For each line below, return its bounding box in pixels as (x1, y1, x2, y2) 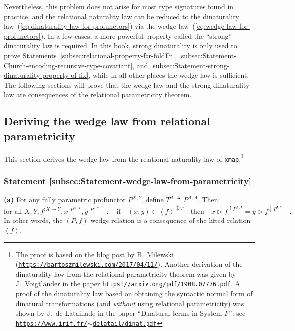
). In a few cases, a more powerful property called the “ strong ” (40, 30, 232, 41)
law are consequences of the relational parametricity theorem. (4, 89, 192, 100)
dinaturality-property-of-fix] (4, 70, 89, 80)
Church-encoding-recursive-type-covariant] (4, 60, 133, 70)
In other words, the (4, 215, 63, 225)
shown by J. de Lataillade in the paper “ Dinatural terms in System (15, 308, 222, 318)
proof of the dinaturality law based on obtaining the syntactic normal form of (15, 288, 253, 299)
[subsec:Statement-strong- (151, 60, 230, 70)
